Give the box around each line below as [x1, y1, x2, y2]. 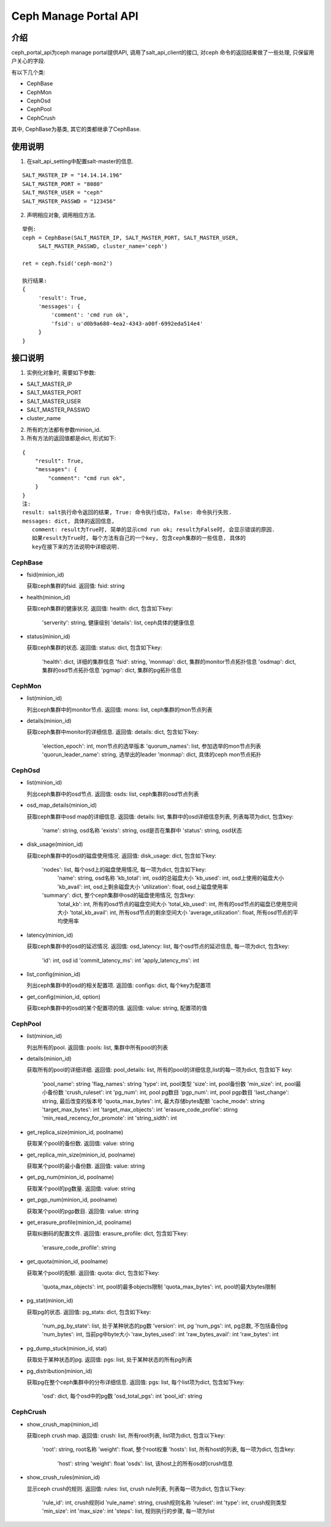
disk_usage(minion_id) [26, 840, 83, 848]
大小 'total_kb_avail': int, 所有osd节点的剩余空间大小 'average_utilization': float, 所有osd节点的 [57, 909, 294, 917]
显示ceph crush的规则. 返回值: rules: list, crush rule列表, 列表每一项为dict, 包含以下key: [26, 1485, 246, 1492]
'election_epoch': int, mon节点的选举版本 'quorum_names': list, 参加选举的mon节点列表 [42, 742, 262, 750]
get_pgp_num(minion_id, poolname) [26, 1196, 118, 1204]
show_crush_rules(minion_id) [26, 1474, 101, 1481]
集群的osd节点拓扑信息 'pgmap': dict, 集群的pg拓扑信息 [42, 666, 182, 674]
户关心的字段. [11, 57, 46, 64]
